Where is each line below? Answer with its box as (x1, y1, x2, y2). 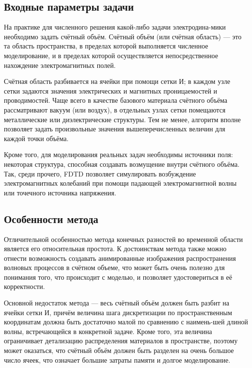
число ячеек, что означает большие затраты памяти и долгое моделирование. (4, 354, 231, 365)
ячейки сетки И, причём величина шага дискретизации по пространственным (4, 307, 232, 317)
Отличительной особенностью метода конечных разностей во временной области (4, 234, 243, 244)
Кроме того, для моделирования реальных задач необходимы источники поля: (4, 149, 233, 160)
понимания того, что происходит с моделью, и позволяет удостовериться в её (4, 272, 232, 282)
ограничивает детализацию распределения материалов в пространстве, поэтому (4, 336, 238, 346)
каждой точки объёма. (4, 133, 69, 143)
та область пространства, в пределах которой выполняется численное (4, 41, 208, 51)
